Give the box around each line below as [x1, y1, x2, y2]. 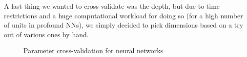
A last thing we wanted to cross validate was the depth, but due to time [4, 1, 220, 11]
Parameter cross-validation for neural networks [23, 45, 164, 56]
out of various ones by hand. [4, 29, 89, 39]
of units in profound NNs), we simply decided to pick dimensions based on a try [4, 20, 244, 30]
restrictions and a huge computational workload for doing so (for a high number [4, 10, 243, 20]
